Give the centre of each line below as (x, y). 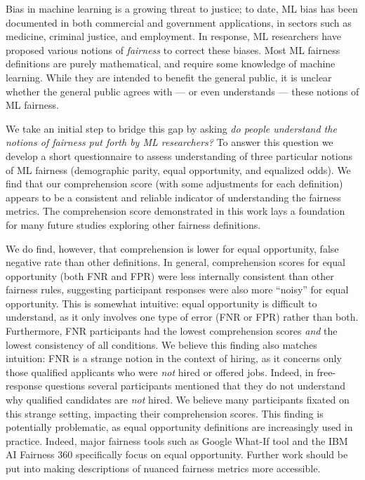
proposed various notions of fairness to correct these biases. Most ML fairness (173, 49)
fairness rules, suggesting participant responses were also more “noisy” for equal (177, 289)
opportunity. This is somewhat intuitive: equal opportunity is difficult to (161, 303)
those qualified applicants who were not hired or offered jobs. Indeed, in (160, 372)
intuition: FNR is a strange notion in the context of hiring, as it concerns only (174, 358)
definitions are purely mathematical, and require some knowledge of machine (171, 64)
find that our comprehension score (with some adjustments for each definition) (174, 184)
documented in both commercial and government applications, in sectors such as (179, 22)
